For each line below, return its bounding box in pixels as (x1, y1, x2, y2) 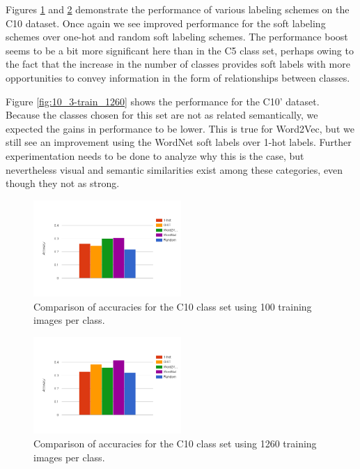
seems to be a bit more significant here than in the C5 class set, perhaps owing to (6, 43, 354, 57)
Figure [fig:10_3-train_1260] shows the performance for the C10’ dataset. (6, 94, 320, 108)
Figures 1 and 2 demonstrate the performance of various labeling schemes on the (6, 2, 350, 16)
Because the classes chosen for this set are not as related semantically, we (6, 107, 318, 122)
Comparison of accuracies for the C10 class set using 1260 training (33, 436, 317, 451)
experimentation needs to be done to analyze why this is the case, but (6, 148, 304, 163)
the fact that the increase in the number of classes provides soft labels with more (6, 57, 350, 71)
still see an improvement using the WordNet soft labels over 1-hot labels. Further (6, 135, 352, 149)
